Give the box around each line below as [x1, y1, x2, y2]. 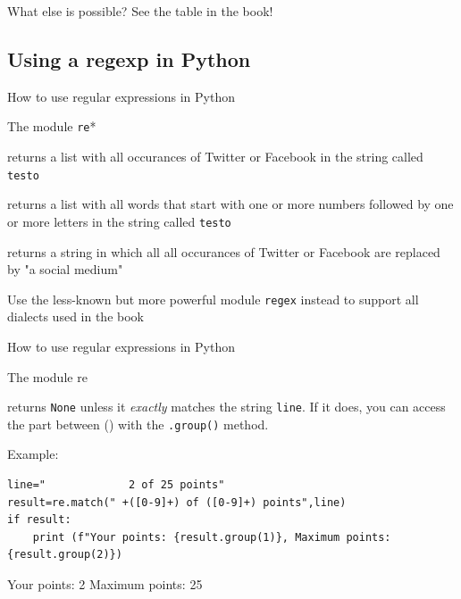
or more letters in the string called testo [7, 212, 231, 230]
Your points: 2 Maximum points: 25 [7, 575, 203, 594]
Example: [7, 445, 59, 463]
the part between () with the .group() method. [7, 414, 269, 433]
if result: [7, 513, 71, 527]
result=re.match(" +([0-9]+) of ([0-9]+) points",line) [7, 495, 347, 509]
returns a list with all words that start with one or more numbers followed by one [7, 195, 454, 213]
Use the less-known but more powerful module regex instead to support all [7, 289, 419, 308]
